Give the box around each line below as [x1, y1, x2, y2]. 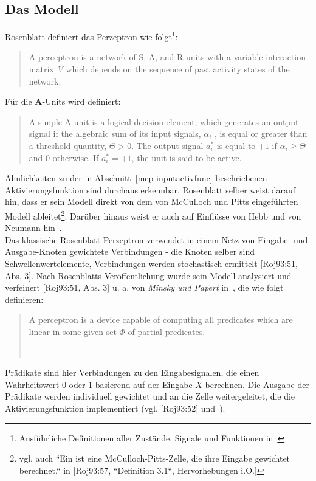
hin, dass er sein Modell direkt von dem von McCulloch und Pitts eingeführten [5, 195, 298, 208]
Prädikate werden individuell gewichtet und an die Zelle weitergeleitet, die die [5, 390, 295, 403]
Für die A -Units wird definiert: [5, 95, 121, 108]
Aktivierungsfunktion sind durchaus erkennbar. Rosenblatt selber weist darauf [5, 183, 296, 196]
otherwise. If [52, 151, 99, 164]
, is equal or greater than [215, 127, 307, 140]
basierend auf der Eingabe [95, 378, 193, 390]
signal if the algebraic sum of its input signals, [29, 127, 201, 140]
